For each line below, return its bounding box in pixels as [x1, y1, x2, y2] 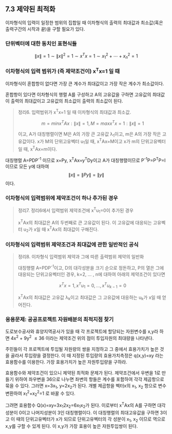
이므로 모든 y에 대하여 [5, 163, 49, 169]
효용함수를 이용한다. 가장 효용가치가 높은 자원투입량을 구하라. [5, 358, 127, 365]
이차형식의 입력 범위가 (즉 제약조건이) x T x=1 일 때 [5, 67, 120, 75]
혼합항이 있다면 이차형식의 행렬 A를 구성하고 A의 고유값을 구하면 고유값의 [5, 91, 151, 98]
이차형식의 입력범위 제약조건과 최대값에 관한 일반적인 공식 [5, 241, 139, 248]
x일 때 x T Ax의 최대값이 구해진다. [33, 225, 99, 232]
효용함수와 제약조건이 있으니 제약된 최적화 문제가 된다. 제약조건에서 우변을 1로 [5, 369, 161, 376]
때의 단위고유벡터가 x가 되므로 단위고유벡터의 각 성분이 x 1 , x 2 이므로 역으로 [16, 416, 166, 423]
